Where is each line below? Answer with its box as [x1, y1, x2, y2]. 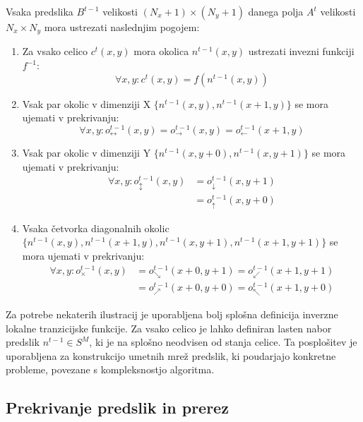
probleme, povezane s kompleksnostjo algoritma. [6, 362, 215, 377]
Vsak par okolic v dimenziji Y [22, 145, 151, 159]
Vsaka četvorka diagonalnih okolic [22, 220, 169, 235]
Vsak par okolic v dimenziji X [22, 96, 151, 111]
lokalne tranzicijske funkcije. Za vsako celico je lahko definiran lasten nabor [6, 320, 332, 335]
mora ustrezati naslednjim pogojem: [44, 20, 200, 34]
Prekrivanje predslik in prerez [6, 397, 229, 418]
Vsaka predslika [6, 4, 73, 18]
